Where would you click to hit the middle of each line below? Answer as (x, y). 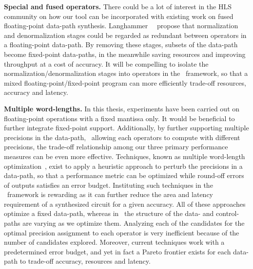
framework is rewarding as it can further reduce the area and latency (110, 194)
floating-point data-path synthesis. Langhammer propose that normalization (121, 26)
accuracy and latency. (36, 92)
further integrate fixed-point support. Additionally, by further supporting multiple (126, 128)
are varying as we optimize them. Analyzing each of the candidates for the (134, 223)
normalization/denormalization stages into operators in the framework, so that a (126, 73)
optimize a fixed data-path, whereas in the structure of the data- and (109, 213)
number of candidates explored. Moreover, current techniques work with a (114, 242)
